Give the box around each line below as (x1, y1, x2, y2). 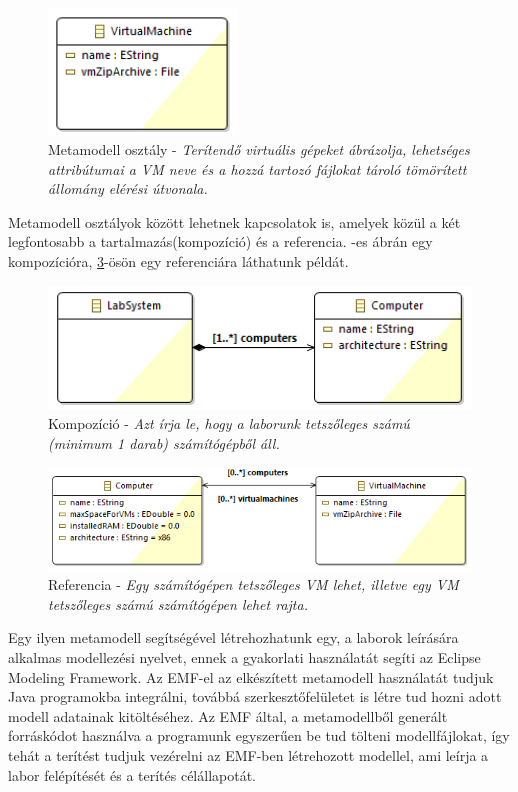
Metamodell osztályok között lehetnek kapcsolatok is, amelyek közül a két (8, 211, 461, 232)
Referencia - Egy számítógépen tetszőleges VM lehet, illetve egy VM (48, 574, 459, 595)
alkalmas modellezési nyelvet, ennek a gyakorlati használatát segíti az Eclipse (8, 647, 481, 668)
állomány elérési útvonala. (48, 178, 208, 199)
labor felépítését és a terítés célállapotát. (8, 764, 257, 785)
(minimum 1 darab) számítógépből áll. (48, 433, 280, 454)
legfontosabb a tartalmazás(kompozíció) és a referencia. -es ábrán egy (8, 231, 433, 252)
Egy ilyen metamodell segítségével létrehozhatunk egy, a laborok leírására (8, 627, 459, 648)
